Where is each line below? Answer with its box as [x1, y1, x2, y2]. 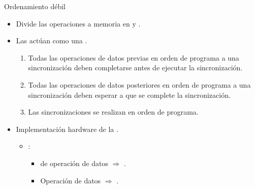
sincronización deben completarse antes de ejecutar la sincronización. [28, 62, 243, 73]
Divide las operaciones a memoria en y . [16, 18, 141, 29]
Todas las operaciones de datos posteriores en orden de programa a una [28, 79, 251, 90]
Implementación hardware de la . [16, 123, 118, 134]
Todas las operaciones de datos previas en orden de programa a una [28, 52, 239, 63]
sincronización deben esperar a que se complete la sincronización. [28, 89, 231, 100]
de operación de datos [40, 157, 108, 168]
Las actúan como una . [16, 35, 87, 46]
